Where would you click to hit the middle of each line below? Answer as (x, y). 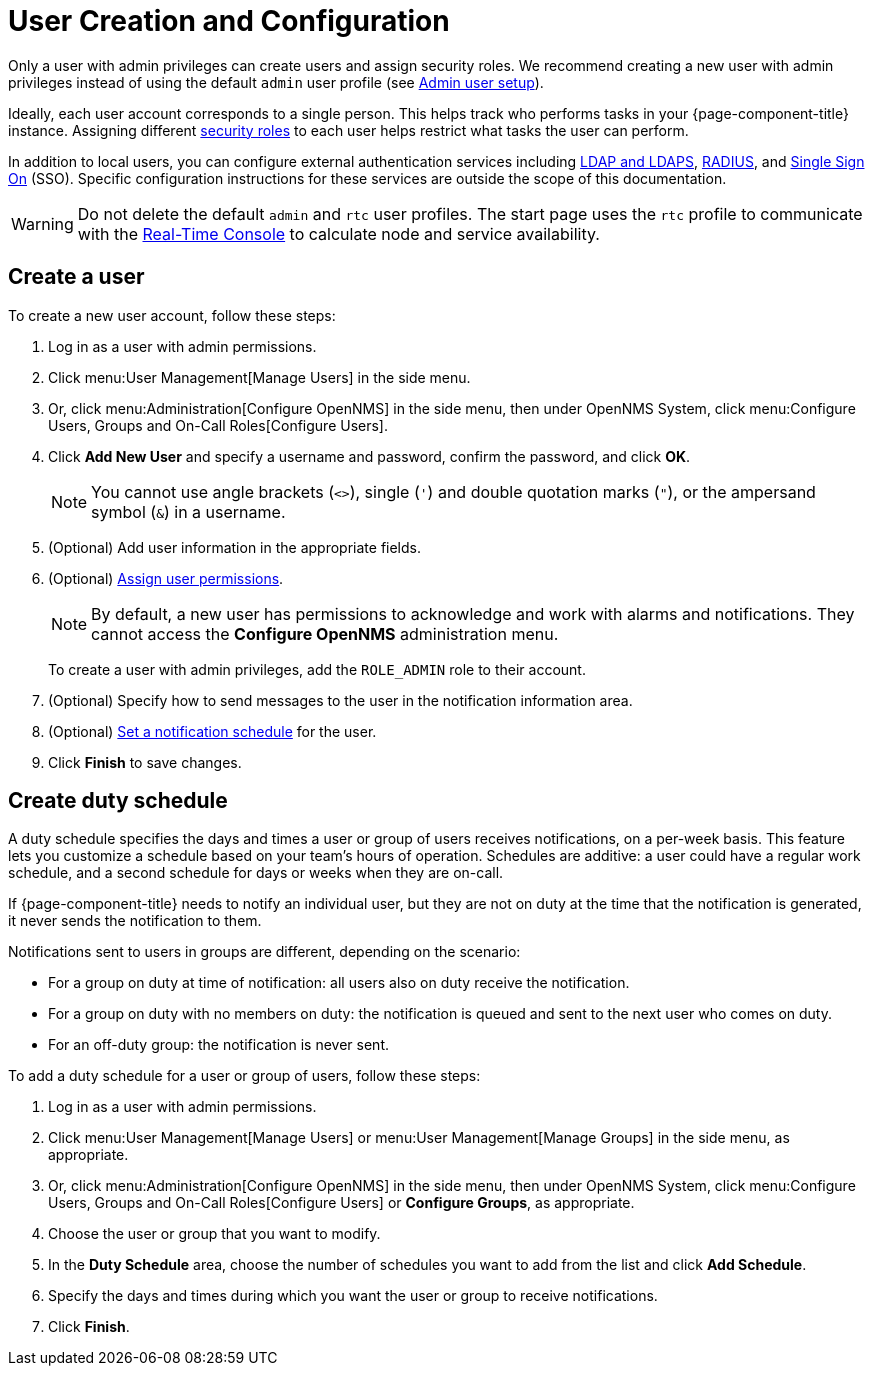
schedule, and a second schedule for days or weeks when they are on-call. (256, 873)
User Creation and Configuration (229, 21)
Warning (42, 223)
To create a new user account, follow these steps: (172, 315)
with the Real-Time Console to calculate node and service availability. (338, 233)
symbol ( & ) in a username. (188, 511)
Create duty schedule (118, 801)
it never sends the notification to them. (135, 921)
